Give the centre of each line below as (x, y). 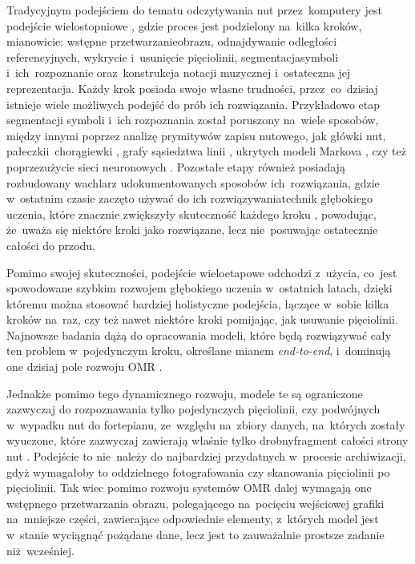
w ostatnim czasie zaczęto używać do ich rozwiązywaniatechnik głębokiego (190, 198)
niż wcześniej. (40, 550)
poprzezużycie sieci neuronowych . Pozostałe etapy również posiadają (176, 166)
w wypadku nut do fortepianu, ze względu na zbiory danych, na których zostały (206, 424)
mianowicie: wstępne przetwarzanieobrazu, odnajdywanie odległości (172, 41)
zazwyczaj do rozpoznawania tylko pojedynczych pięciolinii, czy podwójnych (193, 409)
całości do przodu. (51, 245)
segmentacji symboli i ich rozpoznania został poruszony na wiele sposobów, (193, 120)
